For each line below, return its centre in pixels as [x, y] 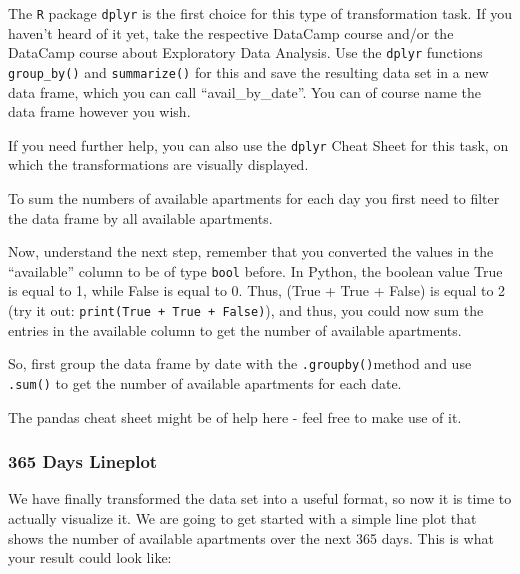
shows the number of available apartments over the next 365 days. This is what [251, 537]
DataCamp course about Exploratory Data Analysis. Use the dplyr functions [245, 52]
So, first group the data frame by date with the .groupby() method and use [240, 363]
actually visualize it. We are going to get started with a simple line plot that [242, 518]
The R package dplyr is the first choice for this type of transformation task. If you [260, 13]
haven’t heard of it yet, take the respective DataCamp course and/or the [231, 32]
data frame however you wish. [99, 111]
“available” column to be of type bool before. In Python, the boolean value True [255, 270]
